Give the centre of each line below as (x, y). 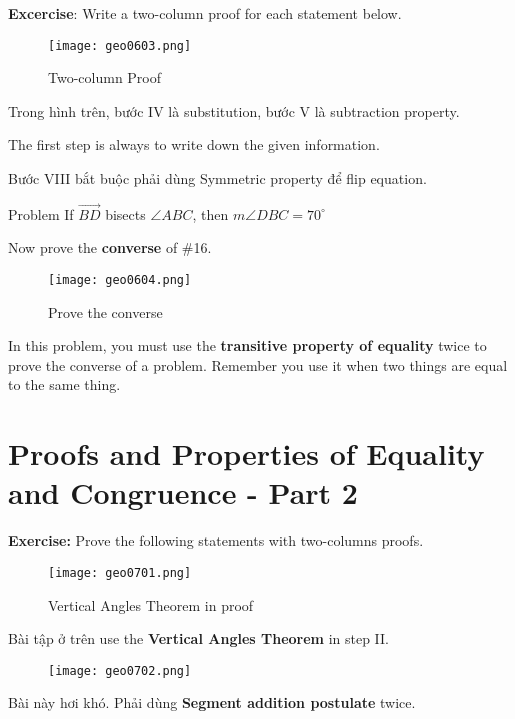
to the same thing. (64, 384)
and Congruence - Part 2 (183, 492)
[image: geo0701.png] (120, 572)
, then (210, 213)
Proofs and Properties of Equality (246, 453)
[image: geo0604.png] (120, 280)
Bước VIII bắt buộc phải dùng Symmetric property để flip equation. (217, 178)
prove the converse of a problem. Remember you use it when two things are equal (258, 364)
